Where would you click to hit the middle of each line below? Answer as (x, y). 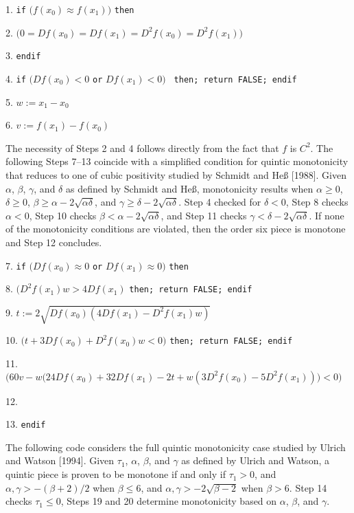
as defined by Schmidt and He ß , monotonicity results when (189, 188)
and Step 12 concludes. (54, 242)
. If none (327, 215)
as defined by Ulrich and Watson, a (255, 460)
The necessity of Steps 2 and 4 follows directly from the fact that (142, 148)
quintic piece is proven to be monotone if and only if (116, 474)
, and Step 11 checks (204, 215)
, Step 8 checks (317, 202)
